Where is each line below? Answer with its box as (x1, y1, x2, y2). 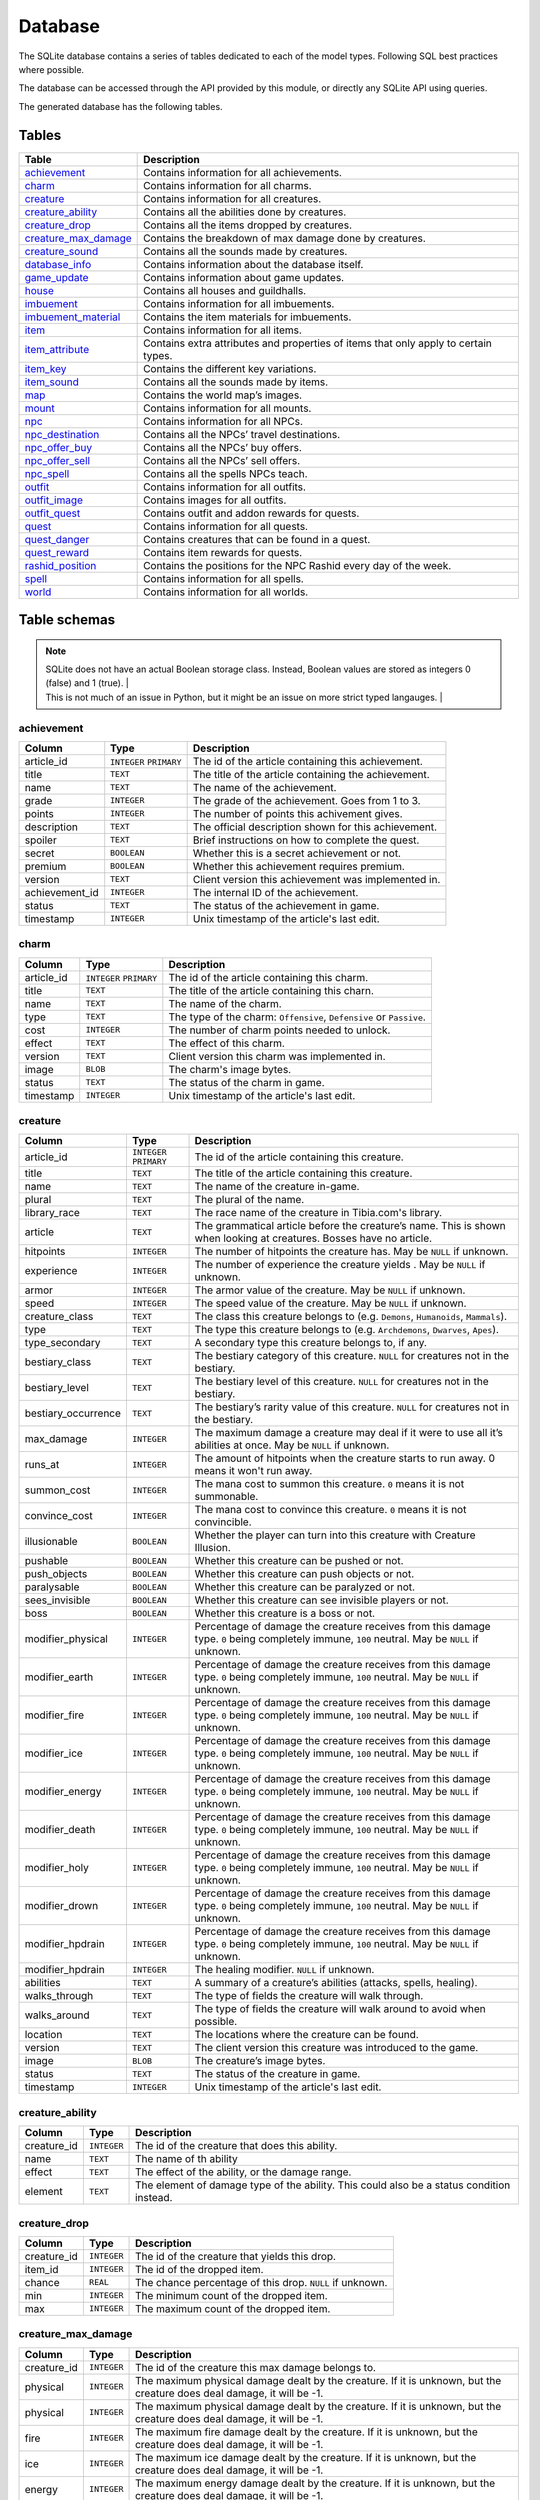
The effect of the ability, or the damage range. (135, 2165, 352, 2179)
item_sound (24, 375, 80, 389)
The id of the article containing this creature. (194, 1150, 404, 1164)
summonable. (194, 1490, 259, 1504)
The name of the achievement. (192, 780, 337, 794)
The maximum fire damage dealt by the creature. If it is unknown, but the (135, 2425, 479, 2439)
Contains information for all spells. (143, 571, 304, 585)
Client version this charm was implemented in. (168, 1049, 386, 1063)
